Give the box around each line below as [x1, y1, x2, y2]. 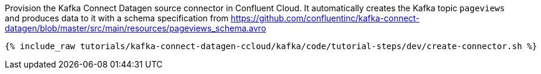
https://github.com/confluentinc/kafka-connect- [231, 13, 420, 23]
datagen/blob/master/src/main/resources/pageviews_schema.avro [5, 23, 266, 33]
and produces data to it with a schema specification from [5, 13, 229, 23]
